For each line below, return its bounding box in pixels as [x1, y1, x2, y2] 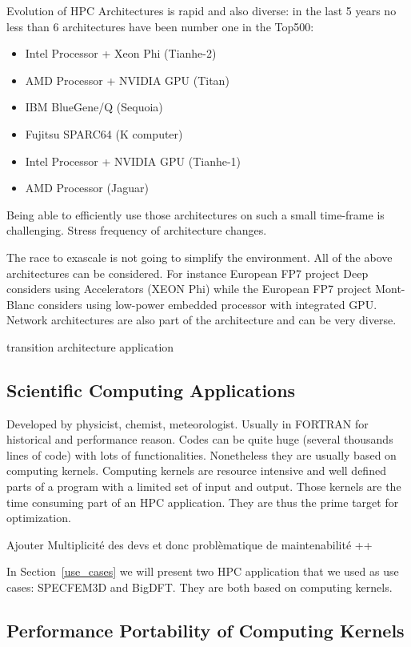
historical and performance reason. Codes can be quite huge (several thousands [6, 431, 393, 448]
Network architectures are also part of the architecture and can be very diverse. [6, 311, 397, 328]
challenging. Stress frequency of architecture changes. [6, 222, 267, 239]
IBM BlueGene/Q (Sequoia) [25, 98, 163, 115]
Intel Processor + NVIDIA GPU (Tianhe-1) [25, 152, 241, 169]
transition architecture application [6, 338, 174, 355]
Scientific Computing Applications [6, 377, 296, 402]
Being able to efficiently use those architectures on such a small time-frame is [6, 206, 385, 223]
